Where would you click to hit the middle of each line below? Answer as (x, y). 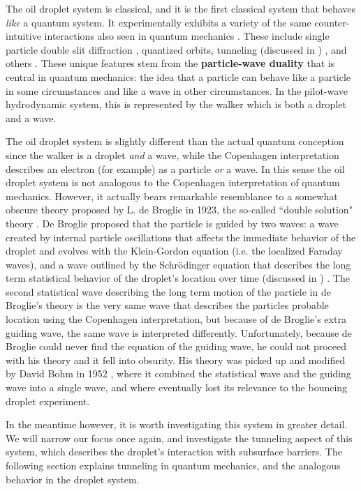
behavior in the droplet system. (73, 479)
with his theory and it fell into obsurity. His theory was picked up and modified (176, 360)
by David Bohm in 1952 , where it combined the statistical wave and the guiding (178, 373)
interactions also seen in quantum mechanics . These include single (187, 36)
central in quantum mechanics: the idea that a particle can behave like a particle (178, 76)
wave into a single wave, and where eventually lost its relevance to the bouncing (177, 387)
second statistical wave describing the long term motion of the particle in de (168, 291)
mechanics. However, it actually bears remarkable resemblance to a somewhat (172, 196)
